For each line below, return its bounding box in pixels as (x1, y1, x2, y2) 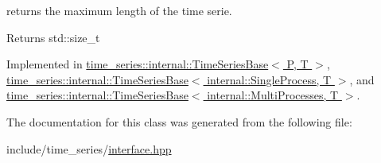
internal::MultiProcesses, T (207, 87, 339, 103)
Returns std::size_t (6, 29, 100, 45)
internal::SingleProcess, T (207, 71, 332, 87)
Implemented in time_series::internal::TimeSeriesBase (6, 56, 269, 72)
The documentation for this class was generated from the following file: (6, 113, 352, 130)
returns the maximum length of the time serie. (6, 2, 232, 18)
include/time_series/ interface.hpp (6, 140, 172, 157)
